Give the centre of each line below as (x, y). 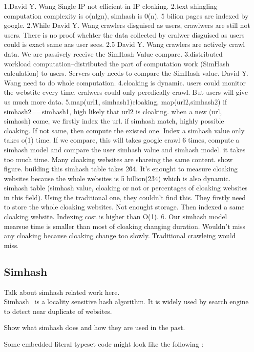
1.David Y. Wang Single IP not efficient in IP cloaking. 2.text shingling (111, 6)
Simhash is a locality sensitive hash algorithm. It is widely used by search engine (126, 301)
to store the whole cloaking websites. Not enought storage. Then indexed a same (124, 207)
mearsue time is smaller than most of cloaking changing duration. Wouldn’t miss (125, 226)
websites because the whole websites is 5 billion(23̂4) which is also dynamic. (117, 178)
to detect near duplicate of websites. (58, 311)
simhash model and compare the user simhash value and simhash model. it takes (125, 149)
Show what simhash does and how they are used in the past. (95, 327)
